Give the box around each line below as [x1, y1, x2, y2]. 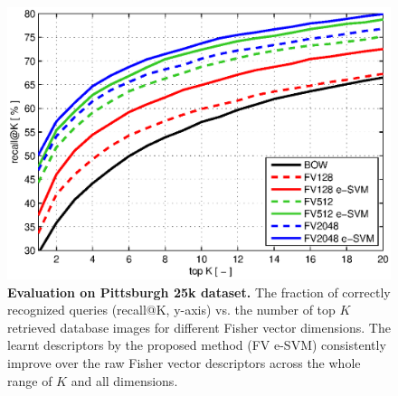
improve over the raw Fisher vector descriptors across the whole [7, 353, 361, 372]
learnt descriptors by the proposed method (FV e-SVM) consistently [7, 335, 386, 354]
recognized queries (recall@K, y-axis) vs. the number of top [7, 300, 336, 319]
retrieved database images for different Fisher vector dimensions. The [7, 317, 391, 336]
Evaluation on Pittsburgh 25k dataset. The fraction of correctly [7, 282, 391, 301]
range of [7, 371, 52, 390]
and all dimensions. [71, 371, 178, 390]
